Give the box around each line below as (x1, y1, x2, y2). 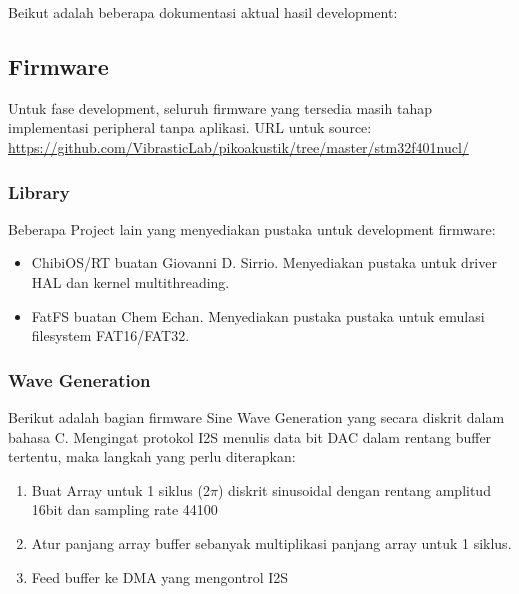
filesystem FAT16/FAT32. (31, 325, 190, 346)
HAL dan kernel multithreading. (31, 271, 230, 292)
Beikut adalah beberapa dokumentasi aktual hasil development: (8, 2, 398, 22)
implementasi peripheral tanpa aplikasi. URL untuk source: (8, 117, 372, 138)
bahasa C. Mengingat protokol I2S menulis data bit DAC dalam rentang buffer (8, 426, 492, 447)
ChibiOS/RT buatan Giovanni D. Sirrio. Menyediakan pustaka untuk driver (31, 252, 497, 273)
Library (8, 179, 70, 204)
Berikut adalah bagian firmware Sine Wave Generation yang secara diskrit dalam (8, 406, 505, 427)
